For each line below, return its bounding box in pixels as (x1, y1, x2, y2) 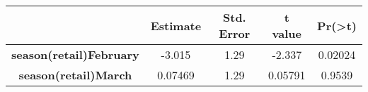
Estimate (150, 17, 202, 34)
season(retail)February (11, 46, 139, 63)
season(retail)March (18, 67, 132, 83)
